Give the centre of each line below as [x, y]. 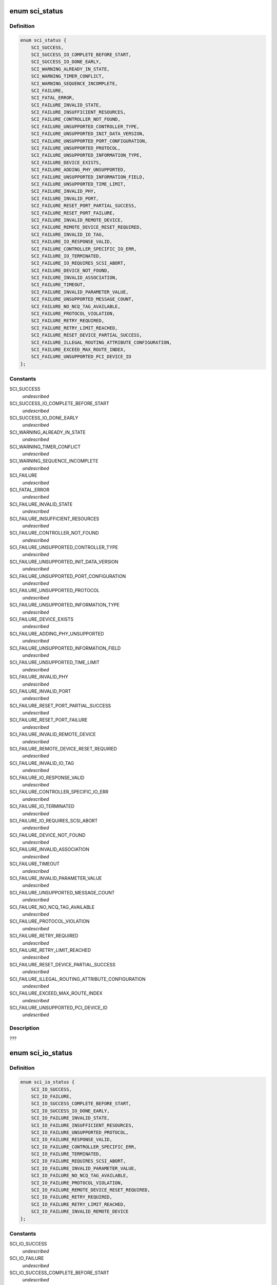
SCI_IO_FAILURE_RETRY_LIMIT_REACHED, [78, 1204]
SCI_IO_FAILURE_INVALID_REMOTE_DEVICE [80, 1211]
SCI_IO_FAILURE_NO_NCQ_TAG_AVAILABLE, [80, 1176]
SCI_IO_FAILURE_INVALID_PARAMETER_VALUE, [84, 1168]
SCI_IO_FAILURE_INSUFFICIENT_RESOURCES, [83, 1125]
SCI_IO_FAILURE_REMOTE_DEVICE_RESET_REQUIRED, [91, 1190]
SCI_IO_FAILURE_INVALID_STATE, [70, 1118]
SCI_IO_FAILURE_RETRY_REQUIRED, [72, 1197]
